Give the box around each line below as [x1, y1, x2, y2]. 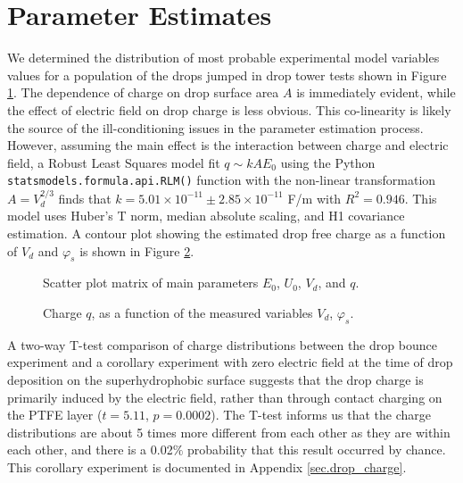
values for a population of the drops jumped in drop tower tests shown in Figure [7, 65, 447, 84]
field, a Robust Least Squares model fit [7, 153, 220, 171]
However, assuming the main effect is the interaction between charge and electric [7, 136, 449, 154]
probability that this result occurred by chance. [186, 440, 446, 459]
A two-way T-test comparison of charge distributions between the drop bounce [7, 335, 437, 354]
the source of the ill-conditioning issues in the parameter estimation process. [7, 118, 424, 137]
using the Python [280, 153, 376, 171]
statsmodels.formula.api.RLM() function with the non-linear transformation [7, 171, 436, 189]
